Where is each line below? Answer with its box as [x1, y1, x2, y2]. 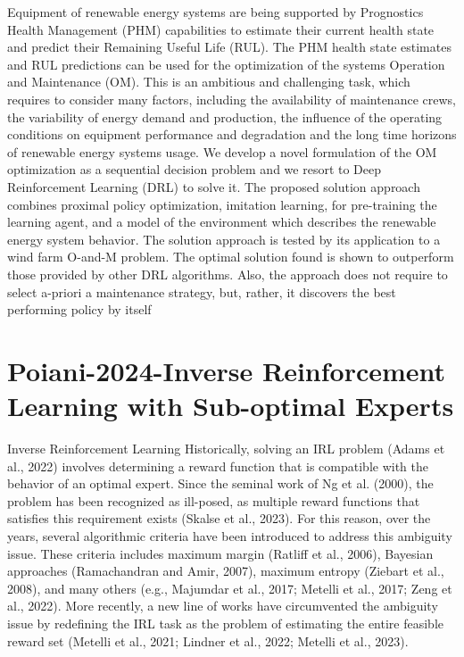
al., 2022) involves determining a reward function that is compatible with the [7, 456, 429, 475]
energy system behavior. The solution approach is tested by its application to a [7, 229, 441, 248]
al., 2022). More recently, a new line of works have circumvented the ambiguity [7, 596, 438, 615]
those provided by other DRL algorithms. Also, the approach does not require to [7, 264, 448, 283]
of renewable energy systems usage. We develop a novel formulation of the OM [7, 142, 437, 161]
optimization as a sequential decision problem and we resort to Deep [7, 160, 382, 179]
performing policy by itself [7, 300, 152, 319]
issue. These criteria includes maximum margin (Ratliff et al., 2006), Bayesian [7, 544, 434, 562]
